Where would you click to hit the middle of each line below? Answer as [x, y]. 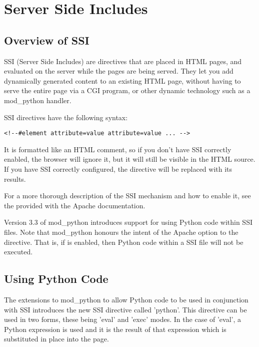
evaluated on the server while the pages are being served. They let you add [119, 71]
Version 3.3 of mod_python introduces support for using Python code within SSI [128, 222]
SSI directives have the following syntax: [66, 117]
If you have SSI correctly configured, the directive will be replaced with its [118, 168]
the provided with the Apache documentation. [75, 205]
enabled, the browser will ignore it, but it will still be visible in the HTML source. [130, 159]
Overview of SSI [47, 40]
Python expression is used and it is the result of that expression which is [115, 329]
